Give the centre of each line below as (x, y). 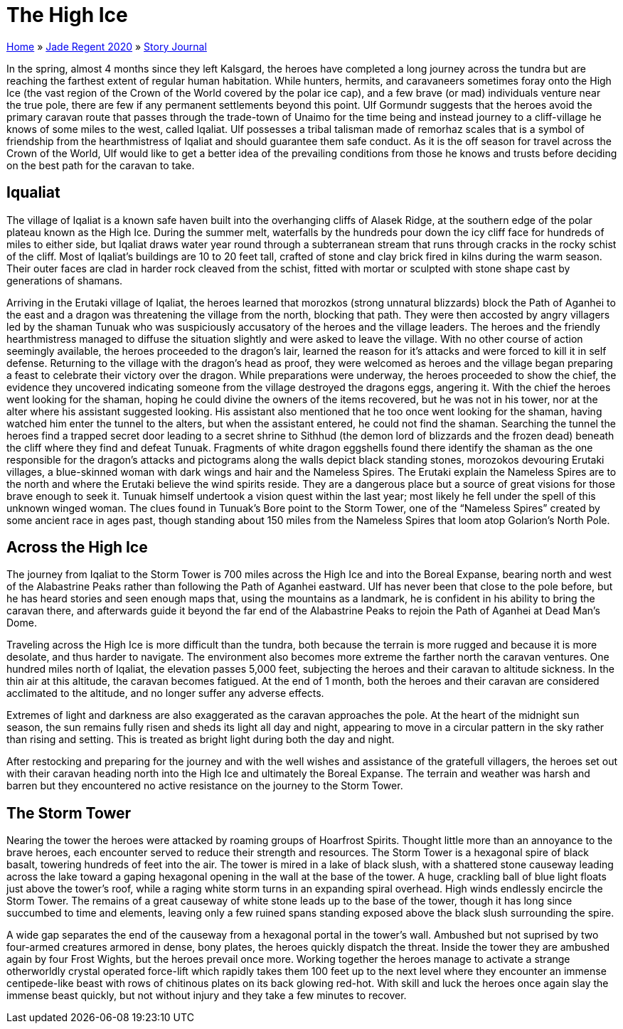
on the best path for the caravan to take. (101, 165)
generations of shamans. (65, 280)
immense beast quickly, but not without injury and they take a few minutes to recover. (207, 996)
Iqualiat (33, 193)
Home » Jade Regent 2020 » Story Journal (107, 46)
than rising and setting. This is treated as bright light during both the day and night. (201, 740)
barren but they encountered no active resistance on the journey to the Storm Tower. (205, 786)
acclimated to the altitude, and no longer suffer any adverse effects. (165, 693)
